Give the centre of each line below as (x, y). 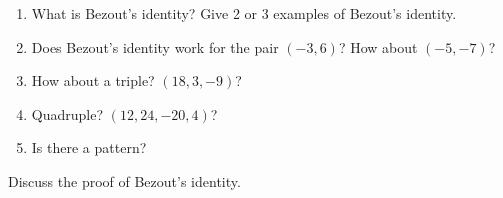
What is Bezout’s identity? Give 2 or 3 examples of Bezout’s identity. (244, 13)
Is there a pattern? (89, 147)
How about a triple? (93, 80)
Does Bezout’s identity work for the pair (155, 46)
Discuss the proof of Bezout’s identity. (124, 180)
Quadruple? (67, 113)
